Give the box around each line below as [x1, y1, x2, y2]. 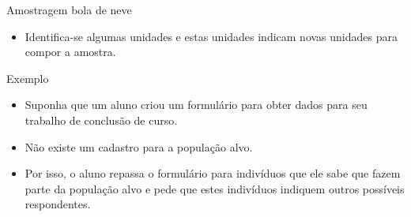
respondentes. [25, 196, 91, 212]
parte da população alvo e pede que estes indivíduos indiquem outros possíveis [25, 180, 405, 196]
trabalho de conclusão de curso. [25, 111, 178, 128]
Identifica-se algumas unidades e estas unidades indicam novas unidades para [25, 28, 398, 44]
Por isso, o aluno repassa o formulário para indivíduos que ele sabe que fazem [25, 165, 401, 181]
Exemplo [6, 69, 49, 86]
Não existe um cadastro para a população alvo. [25, 138, 253, 155]
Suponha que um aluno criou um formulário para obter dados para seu [25, 96, 368, 113]
